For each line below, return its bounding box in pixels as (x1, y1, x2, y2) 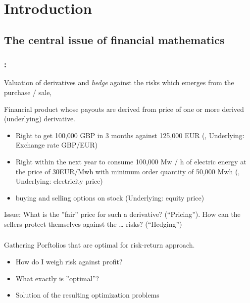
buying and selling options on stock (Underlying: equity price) (15, 192, 204, 202)
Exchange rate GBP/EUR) (15, 140, 98, 150)
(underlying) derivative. (4, 113, 76, 124)
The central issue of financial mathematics (4, 32, 225, 47)
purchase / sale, (4, 87, 52, 97)
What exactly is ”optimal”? (15, 273, 99, 283)
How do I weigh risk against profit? (15, 256, 123, 267)
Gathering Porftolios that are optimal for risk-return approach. (4, 240, 195, 250)
